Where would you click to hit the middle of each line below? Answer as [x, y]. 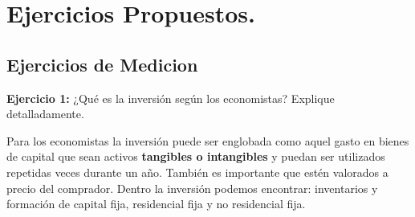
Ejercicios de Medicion [102, 64]
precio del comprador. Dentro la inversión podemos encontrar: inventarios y [192, 188]
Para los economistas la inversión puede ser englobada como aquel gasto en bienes [208, 140]
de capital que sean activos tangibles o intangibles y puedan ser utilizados [196, 156]
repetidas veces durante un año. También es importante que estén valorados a [197, 172]
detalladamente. [45, 114]
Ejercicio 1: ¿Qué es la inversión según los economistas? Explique [171, 98]
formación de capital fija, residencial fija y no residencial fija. [156, 204]
